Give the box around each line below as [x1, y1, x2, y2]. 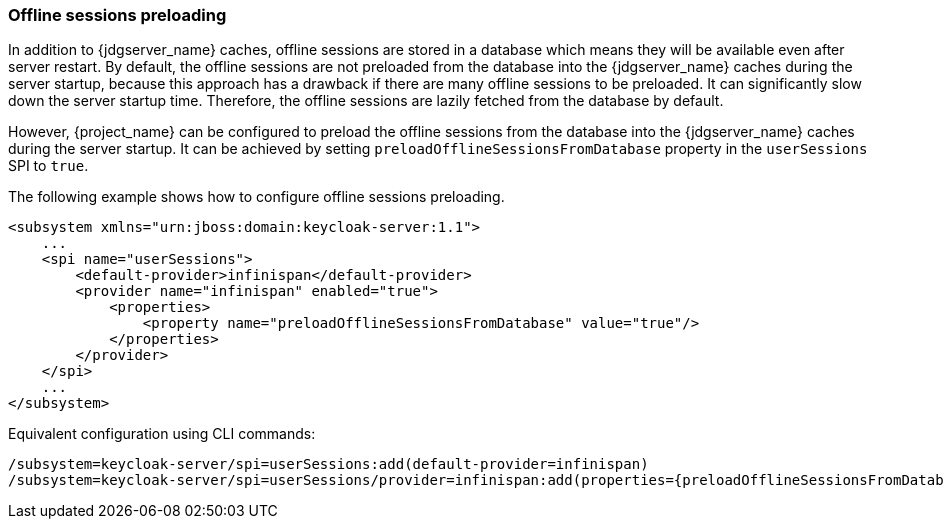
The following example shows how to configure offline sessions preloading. [8, 188, 505, 206]
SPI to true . [8, 157, 89, 175]
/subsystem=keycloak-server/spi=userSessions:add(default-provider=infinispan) [8, 456, 649, 473]
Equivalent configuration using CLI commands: [8, 425, 316, 443]
